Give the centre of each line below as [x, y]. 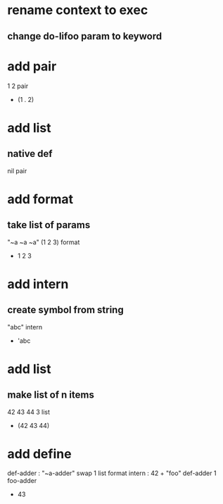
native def [30, 154]
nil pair [17, 170]
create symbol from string [66, 310]
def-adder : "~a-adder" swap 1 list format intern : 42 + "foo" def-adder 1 [112, 473]
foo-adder [22, 481]
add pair [32, 66]
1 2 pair [18, 86]
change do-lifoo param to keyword [85, 36]
